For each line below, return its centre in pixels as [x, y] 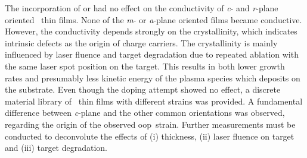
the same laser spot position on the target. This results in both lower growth [145, 66]
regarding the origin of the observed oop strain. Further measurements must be [150, 124]
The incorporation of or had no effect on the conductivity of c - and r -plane [142, 8]
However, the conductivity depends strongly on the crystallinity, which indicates [151, 31]
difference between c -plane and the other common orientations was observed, [145, 113]
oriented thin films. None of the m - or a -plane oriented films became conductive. [153, 19]
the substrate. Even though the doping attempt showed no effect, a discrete [143, 89]
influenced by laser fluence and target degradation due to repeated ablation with [152, 54]
